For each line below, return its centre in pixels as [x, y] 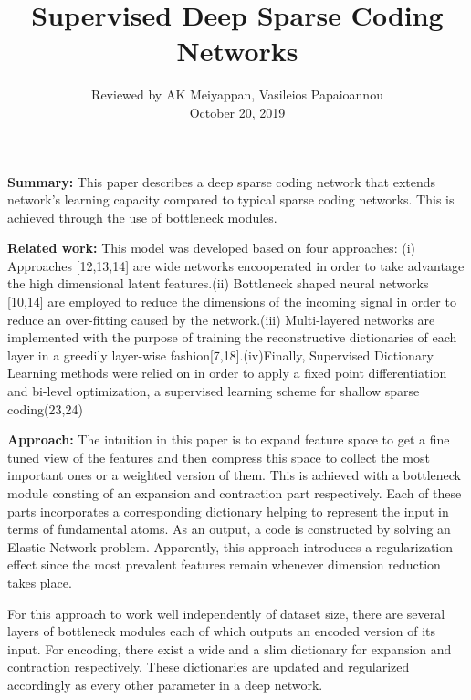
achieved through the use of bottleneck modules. [142, 217]
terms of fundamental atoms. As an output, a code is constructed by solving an [229, 529]
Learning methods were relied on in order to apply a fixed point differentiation [227, 373]
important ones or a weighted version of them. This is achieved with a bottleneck [234, 475]
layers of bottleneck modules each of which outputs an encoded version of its [222, 631]
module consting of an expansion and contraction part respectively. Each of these [235, 493]
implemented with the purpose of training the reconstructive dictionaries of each [232, 337]
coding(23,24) [45, 408]
